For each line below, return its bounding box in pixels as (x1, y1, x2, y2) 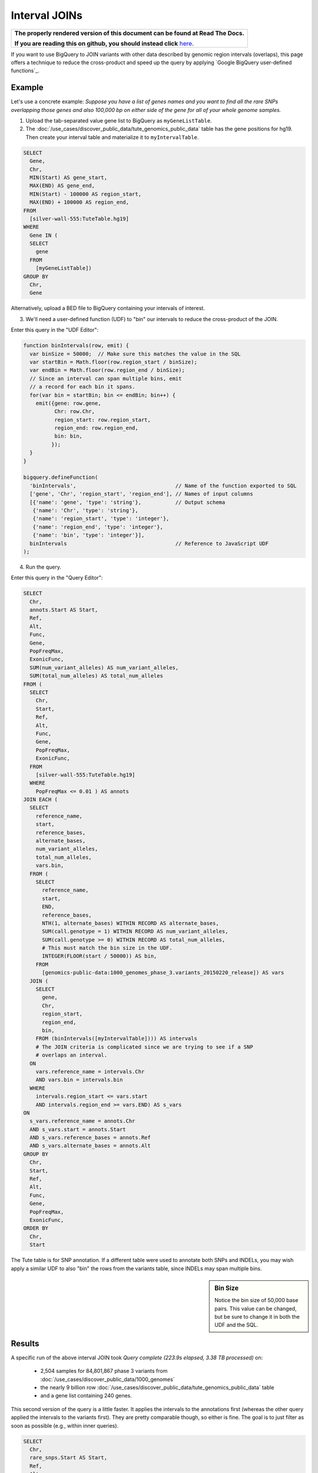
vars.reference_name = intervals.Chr (35, 1068, 145, 1075)
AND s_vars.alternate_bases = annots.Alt (29, 1142, 151, 1149)
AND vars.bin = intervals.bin (35, 1076, 123, 1084)
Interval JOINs (11, 9, 82, 22)
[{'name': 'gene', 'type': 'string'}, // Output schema (29, 498, 226, 506)
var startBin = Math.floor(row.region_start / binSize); (29, 358, 197, 365)
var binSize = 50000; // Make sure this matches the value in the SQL (29, 351, 241, 357)
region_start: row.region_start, (54, 416, 151, 423)
